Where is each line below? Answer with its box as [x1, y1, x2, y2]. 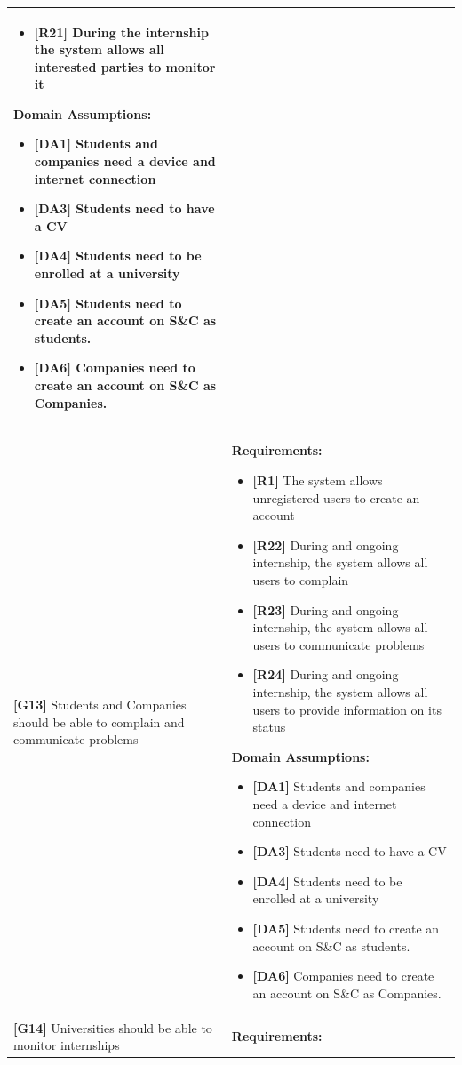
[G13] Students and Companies [13, 694, 187, 713]
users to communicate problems [252, 635, 425, 653]
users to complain [252, 571, 349, 589]
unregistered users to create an [252, 488, 420, 507]
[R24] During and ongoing [252, 665, 399, 684]
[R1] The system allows [252, 471, 383, 490]
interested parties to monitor [34, 57, 216, 76]
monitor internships [13, 1036, 120, 1054]
